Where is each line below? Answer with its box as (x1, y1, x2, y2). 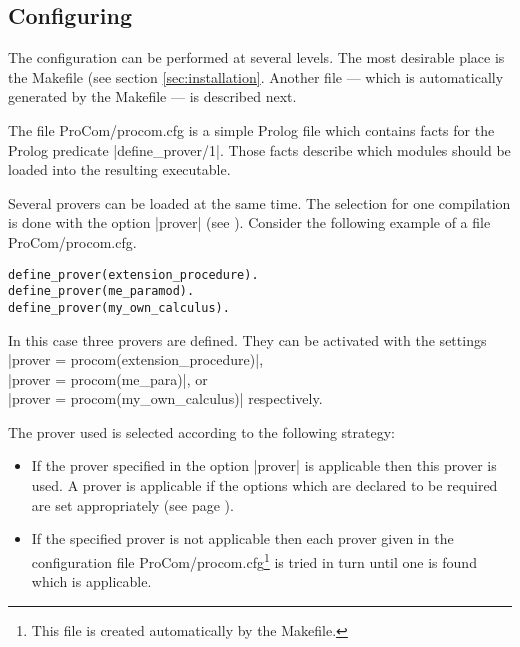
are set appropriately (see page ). (31, 494, 234, 515)
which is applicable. (31, 571, 152, 592)
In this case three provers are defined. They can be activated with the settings (8, 329, 487, 350)
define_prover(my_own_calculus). (8, 300, 230, 315)
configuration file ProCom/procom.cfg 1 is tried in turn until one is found (31, 548, 477, 572)
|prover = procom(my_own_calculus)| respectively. (8, 388, 323, 409)
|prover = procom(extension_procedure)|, (8, 349, 264, 370)
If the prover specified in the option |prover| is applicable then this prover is (31, 455, 497, 476)
